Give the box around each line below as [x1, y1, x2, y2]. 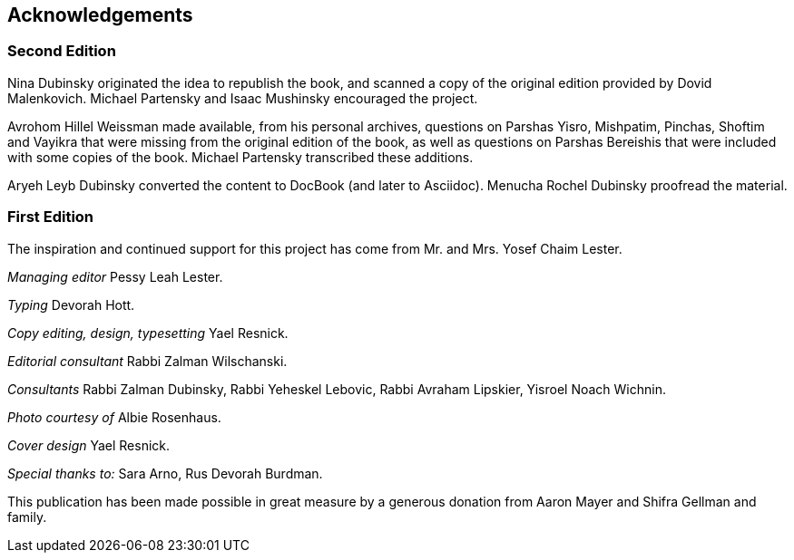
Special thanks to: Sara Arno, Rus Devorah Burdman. [7, 465, 323, 481]
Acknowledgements [7, 4, 193, 26]
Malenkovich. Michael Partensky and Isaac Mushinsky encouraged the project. [7, 90, 478, 106]
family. [7, 508, 47, 525]
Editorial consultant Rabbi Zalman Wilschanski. [7, 352, 288, 369]
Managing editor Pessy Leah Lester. [7, 268, 223, 285]
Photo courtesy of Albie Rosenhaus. [7, 409, 221, 425]
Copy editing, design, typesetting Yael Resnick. [7, 324, 289, 341]
